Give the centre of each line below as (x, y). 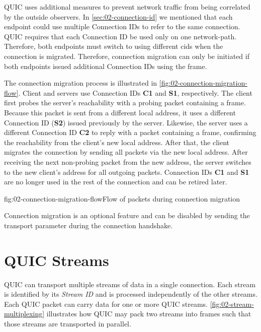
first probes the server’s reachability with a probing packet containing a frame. (125, 103)
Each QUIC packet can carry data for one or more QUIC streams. (106, 304)
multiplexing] (24, 314)
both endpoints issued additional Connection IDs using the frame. (106, 66)
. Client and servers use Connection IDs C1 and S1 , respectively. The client (135, 92)
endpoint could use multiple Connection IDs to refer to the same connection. (122, 26)
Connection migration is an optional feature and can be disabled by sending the (127, 215)
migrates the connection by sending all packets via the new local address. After (126, 152)
